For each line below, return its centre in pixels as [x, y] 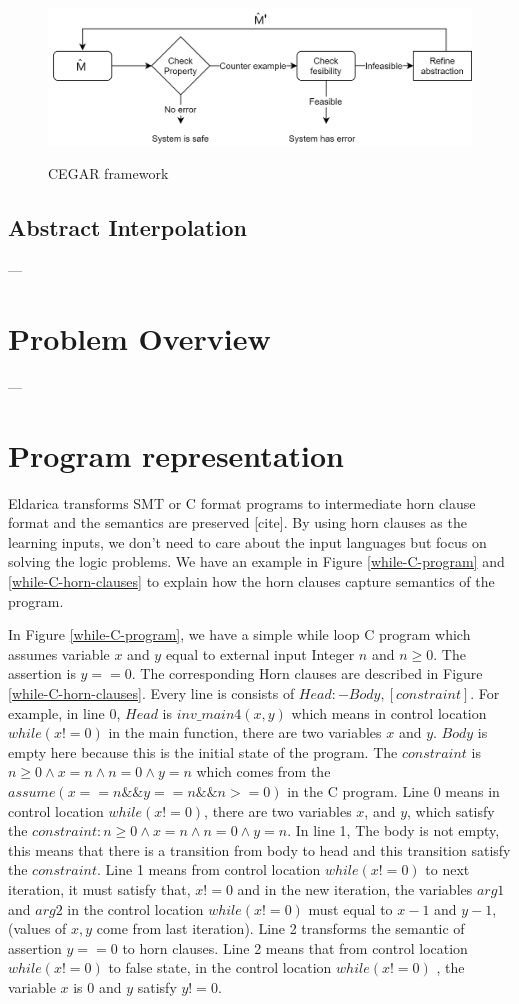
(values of [37, 928]
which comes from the [263, 771]
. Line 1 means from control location [209, 869]
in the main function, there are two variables [245, 732]
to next [447, 869]
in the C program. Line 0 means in [393, 791]
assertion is [42, 673]
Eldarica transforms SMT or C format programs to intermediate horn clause [242, 502]
